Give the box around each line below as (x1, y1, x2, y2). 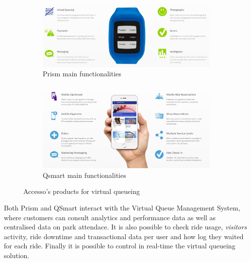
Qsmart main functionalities (43, 170, 126, 180)
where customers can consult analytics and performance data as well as (4, 212, 216, 222)
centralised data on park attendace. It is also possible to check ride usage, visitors (4, 222, 247, 232)
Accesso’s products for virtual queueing (23, 186, 140, 196)
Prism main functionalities (43, 69, 121, 79)
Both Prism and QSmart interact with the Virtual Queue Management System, (4, 202, 240, 212)
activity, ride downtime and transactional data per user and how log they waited (4, 231, 244, 241)
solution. (4, 250, 30, 260)
